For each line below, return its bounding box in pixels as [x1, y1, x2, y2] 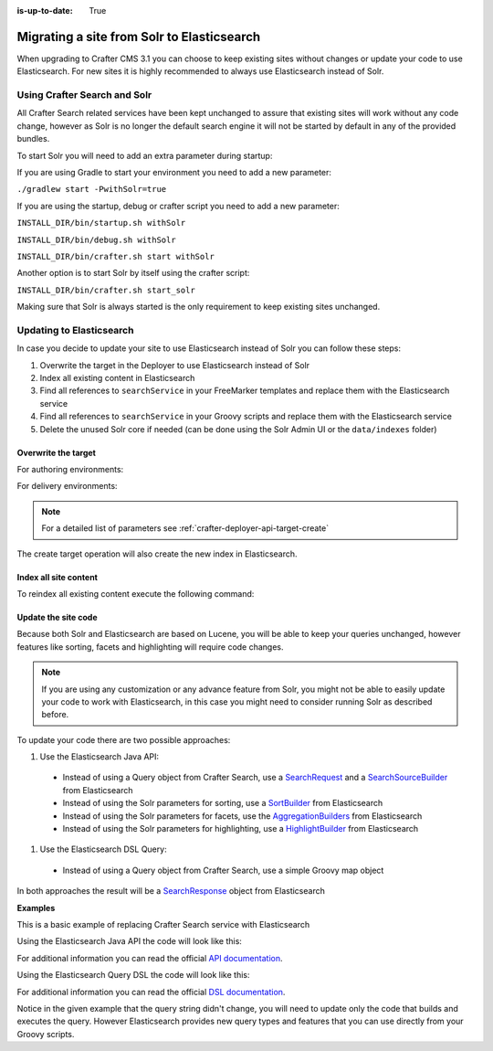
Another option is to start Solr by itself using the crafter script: [16, 268, 250, 279]
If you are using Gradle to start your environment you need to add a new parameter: [16, 167, 332, 177]
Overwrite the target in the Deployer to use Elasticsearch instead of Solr [39, 359, 310, 370]
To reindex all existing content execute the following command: [16, 588, 255, 599]
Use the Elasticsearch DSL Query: [39, 844, 168, 855]
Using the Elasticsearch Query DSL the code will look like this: [16, 970, 250, 981]
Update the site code [16, 611, 98, 622]
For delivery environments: [16, 481, 118, 492]
